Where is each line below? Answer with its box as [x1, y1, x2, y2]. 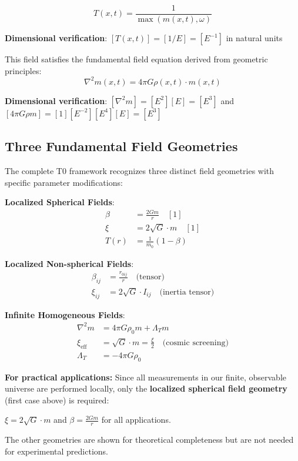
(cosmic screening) [162, 338, 229, 347]
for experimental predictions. [5, 445, 108, 457]
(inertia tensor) [159, 288, 215, 296]
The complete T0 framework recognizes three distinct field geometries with [5, 164, 274, 176]
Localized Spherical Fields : [5, 196, 115, 208]
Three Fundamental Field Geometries [5, 137, 238, 155]
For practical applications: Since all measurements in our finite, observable [5, 370, 286, 383]
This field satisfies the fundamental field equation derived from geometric [5, 53, 268, 65]
